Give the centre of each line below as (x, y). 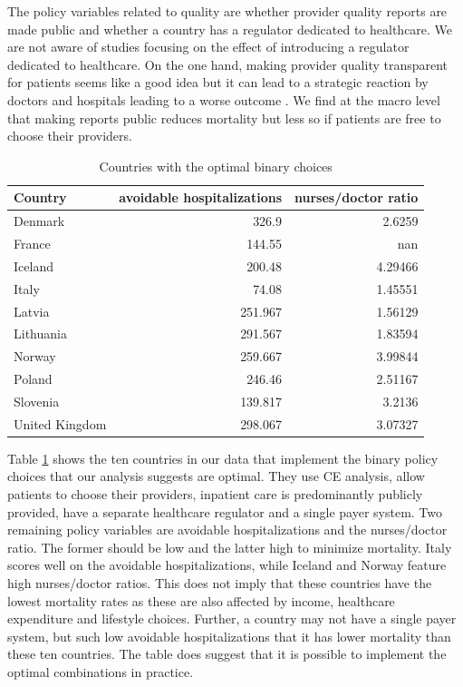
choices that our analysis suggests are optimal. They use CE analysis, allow (216, 476)
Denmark (39, 221)
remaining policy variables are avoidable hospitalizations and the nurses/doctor (227, 530)
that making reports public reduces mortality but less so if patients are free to (224, 118)
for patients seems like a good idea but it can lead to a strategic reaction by (218, 82)
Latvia (32, 311)
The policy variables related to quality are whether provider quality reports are (227, 11)
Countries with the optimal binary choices (216, 166)
